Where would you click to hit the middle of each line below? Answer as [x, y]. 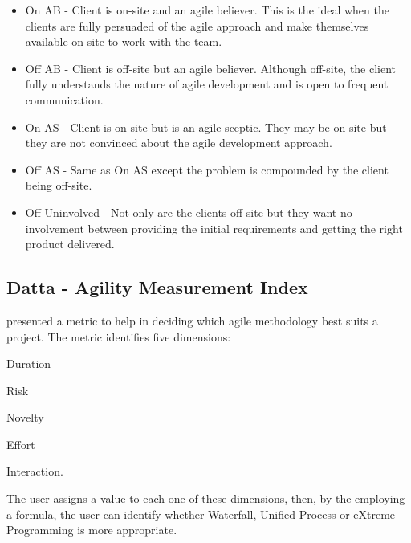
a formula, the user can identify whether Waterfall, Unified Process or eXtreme [201, 514]
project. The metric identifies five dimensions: [119, 336]
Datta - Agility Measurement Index [157, 287]
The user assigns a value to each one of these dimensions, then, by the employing [206, 498]
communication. [64, 99]
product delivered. [70, 244]
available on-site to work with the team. [124, 41]
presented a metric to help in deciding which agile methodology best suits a [192, 320]
